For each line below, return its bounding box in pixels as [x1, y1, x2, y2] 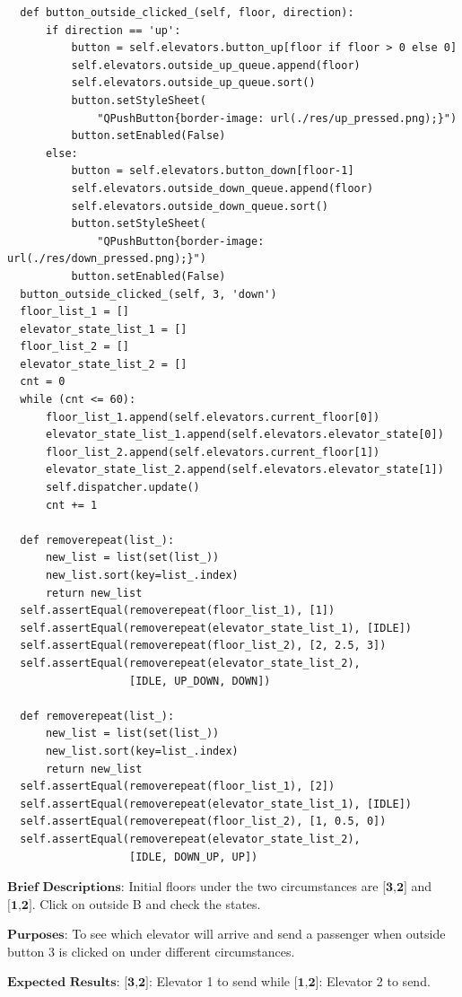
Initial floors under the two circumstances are [128, 877, 379, 896]
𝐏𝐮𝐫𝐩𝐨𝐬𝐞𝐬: [7, 929, 68, 942]
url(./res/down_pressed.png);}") [7, 252, 206, 266]
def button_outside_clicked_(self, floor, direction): [20, 6, 354, 19]
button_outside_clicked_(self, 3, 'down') [20, 287, 277, 301]
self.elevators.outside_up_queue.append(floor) [71, 58, 361, 72]
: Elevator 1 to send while [148, 972, 291, 991]
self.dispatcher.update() [45, 481, 200, 494]
